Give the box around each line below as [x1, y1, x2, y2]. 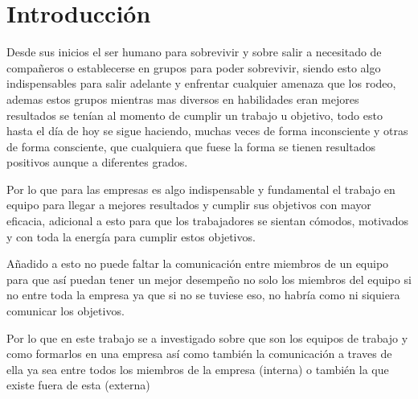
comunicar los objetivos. [6, 302, 125, 319]
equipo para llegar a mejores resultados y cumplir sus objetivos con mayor [6, 196, 371, 213]
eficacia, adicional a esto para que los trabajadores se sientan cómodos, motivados [6, 212, 408, 229]
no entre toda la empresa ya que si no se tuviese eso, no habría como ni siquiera [6, 286, 400, 303]
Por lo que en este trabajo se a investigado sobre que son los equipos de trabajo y [6, 329, 408, 346]
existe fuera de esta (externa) [6, 376, 150, 393]
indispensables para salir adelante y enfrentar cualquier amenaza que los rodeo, [6, 75, 396, 92]
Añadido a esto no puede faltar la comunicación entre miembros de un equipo [6, 255, 389, 272]
